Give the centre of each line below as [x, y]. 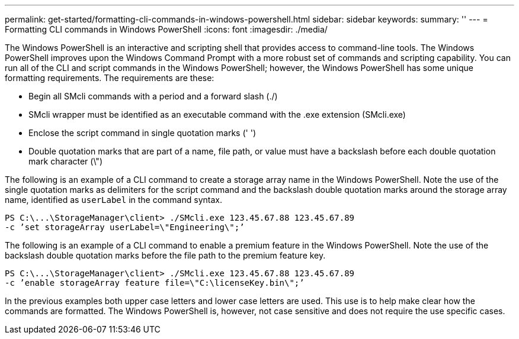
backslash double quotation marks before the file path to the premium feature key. [165, 255]
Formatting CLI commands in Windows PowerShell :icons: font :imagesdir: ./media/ [166, 29]
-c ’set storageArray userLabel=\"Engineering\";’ [125, 227]
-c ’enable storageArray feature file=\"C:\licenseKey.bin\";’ [155, 283]
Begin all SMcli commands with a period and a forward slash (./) [153, 96]
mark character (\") [65, 161]
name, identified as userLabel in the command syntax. [113, 200]
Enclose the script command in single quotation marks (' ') [142, 133]
